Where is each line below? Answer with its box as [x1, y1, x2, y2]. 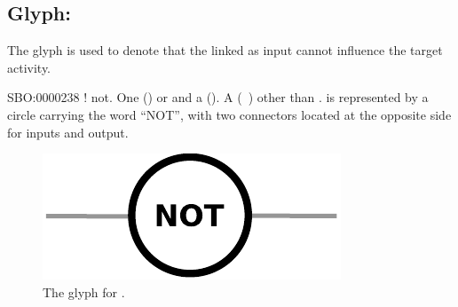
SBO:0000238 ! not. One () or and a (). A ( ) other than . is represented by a [7, 88, 429, 106]
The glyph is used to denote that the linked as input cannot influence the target [7, 41, 443, 59]
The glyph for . [43, 282, 125, 301]
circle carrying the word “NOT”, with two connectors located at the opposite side [7, 105, 452, 123]
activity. [7, 58, 51, 76]
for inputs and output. [7, 122, 129, 141]
